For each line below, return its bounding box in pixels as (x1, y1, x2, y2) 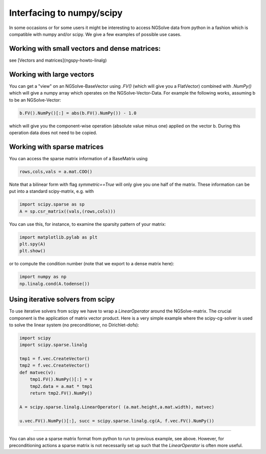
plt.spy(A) (19, 241, 46, 246)
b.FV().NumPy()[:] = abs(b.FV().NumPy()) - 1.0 (19, 110, 136, 116)
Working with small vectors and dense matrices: (9, 44, 161, 53)
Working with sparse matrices (9, 142, 104, 151)
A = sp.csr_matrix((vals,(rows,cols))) (19, 209, 116, 214)
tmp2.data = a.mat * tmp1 (30, 384, 93, 389)
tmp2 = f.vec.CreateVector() (19, 363, 90, 368)
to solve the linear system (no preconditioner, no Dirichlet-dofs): (9, 322, 139, 328)
